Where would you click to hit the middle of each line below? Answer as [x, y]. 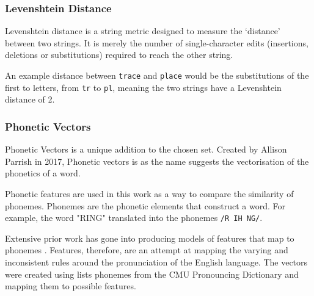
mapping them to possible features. [71, 286]
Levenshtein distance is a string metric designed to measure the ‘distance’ [143, 31]
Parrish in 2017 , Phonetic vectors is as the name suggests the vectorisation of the [157, 161]
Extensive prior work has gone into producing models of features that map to [150, 238]
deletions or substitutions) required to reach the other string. [119, 55]
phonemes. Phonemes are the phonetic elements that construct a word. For [145, 205]
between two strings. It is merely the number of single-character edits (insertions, [157, 42]
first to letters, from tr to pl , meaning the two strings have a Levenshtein [143, 87]
